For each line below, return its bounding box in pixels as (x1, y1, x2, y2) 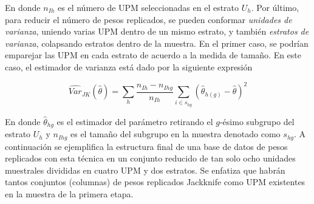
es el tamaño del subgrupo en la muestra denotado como (70, 127, 281, 140)
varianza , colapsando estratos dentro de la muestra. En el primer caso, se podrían (5, 36, 309, 49)
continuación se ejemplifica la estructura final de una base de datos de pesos (5, 140, 288, 152)
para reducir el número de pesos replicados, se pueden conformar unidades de (5, 13, 292, 25)
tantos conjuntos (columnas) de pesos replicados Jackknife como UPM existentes (5, 175, 305, 188)
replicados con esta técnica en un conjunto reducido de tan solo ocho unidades (5, 152, 296, 165)
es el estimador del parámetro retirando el (56, 115, 213, 127)
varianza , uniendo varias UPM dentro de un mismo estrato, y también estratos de (5, 25, 309, 38)
